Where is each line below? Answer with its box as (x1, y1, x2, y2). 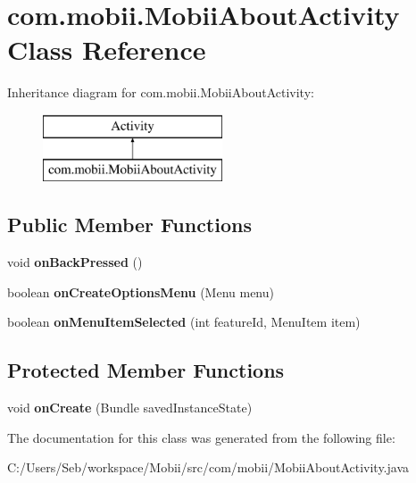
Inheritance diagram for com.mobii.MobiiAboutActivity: (7, 83, 314, 102)
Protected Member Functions (7, 356, 285, 384)
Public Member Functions (7, 211, 252, 238)
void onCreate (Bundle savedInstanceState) (7, 398, 253, 417)
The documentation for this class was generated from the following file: (7, 428, 395, 446)
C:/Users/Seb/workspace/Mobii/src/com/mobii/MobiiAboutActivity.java (7, 458, 410, 477)
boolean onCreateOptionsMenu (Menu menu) (7, 282, 274, 301)
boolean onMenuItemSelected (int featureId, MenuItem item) (7, 312, 361, 331)
